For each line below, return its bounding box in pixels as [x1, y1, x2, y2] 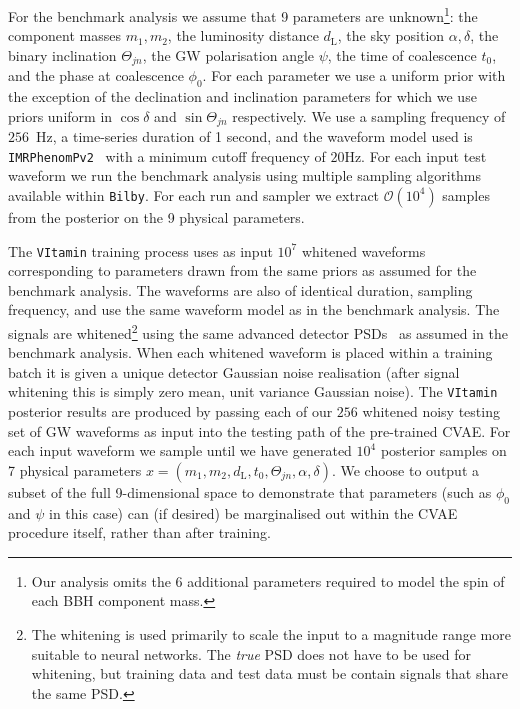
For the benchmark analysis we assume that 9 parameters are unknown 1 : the [8, 3, 478, 26]
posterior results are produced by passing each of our [8, 401, 333, 422]
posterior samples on [380, 440, 507, 461]
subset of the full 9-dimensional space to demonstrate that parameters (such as [8, 481, 492, 502]
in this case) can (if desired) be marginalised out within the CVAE [49, 502, 458, 523]
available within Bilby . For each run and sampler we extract [8, 184, 380, 205]
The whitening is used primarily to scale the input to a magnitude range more [31, 624, 511, 645]
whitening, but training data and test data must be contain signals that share [31, 663, 508, 684]
